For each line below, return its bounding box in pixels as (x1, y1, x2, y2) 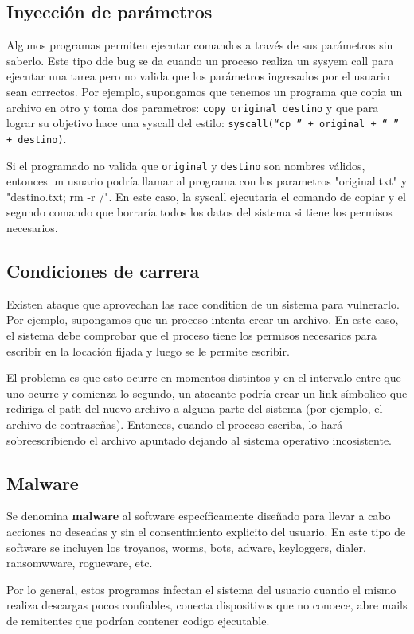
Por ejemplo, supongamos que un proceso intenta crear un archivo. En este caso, (6, 311, 399, 328)
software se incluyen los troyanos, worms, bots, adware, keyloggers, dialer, (6, 539, 366, 555)
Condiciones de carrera (6, 258, 200, 282)
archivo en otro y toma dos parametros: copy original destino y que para (6, 99, 379, 115)
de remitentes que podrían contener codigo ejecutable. (6, 612, 270, 628)
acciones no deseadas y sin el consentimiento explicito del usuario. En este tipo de (6, 523, 406, 539)
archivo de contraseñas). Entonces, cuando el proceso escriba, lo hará (6, 415, 343, 432)
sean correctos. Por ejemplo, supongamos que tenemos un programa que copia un (6, 83, 403, 99)
